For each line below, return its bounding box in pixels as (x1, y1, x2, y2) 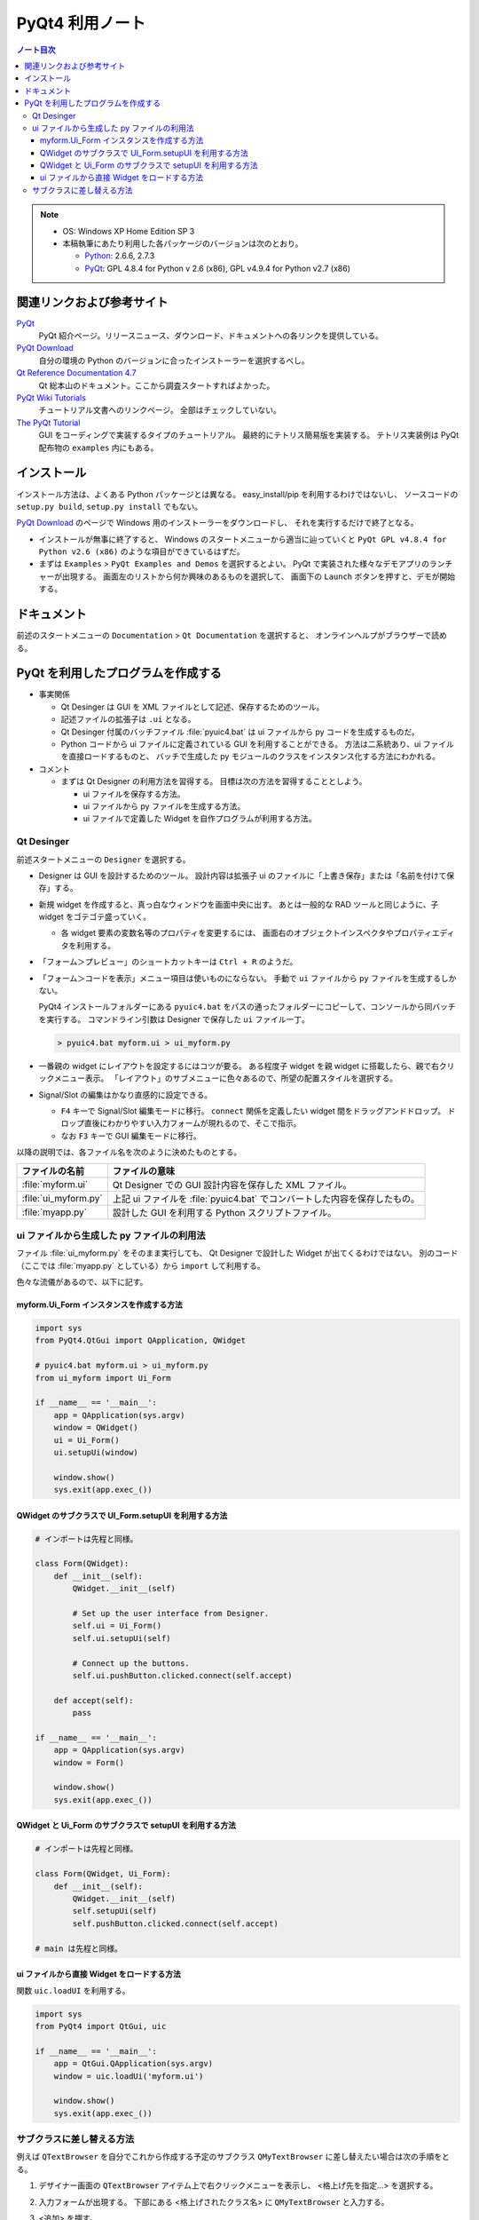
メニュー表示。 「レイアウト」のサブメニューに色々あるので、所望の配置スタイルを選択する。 (53, 1073, 398, 1083)
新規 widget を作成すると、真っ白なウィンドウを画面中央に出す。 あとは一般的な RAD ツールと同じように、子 (38, 899, 439, 909)
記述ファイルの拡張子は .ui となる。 (60, 714, 196, 725)
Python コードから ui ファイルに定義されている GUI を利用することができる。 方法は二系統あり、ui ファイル (60, 739, 454, 749)
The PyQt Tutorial (16, 417, 81, 428)
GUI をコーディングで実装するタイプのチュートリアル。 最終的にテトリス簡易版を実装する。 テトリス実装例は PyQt (38, 430, 459, 440)
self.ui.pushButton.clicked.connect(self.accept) (72, 1670, 293, 1680)
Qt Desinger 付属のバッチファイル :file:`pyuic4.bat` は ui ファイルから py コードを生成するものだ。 (60, 726, 420, 737)
